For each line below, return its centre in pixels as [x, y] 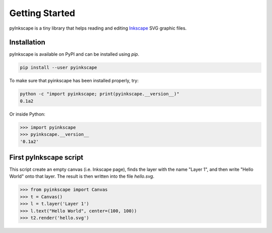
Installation [27, 42]
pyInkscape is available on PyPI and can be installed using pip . [74, 54]
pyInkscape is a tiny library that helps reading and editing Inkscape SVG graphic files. [98, 28]
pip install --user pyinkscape [59, 68]
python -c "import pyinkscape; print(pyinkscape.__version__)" [100, 94]
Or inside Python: [27, 114]
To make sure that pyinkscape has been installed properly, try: [74, 81]
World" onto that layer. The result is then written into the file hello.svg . [82, 176]
